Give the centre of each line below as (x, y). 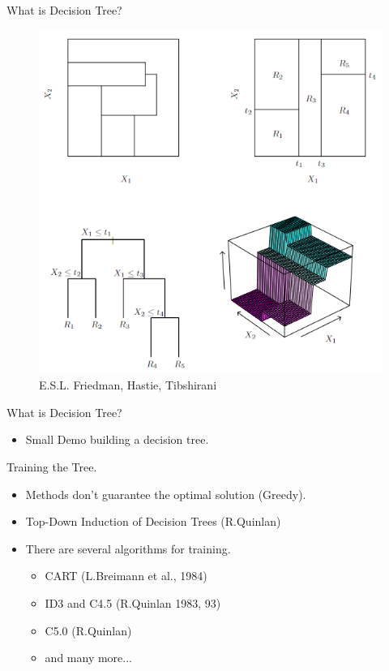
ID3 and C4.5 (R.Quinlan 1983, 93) (133, 602)
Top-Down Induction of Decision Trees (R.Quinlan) (153, 521)
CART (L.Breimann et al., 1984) (126, 576)
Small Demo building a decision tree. (117, 439)
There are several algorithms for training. (128, 548)
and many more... (88, 658)
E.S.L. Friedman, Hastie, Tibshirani (128, 385)
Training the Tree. (52, 466)
